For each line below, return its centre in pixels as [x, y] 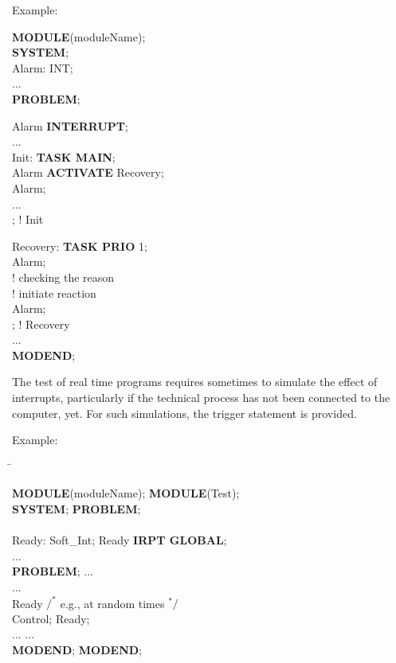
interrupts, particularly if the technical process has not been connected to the [201, 398]
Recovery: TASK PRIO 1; [80, 246]
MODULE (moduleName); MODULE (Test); [126, 493]
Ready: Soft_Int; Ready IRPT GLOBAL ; [120, 540]
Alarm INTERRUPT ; [70, 125]
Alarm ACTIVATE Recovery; [88, 172]
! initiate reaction [54, 292]
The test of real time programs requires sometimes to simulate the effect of [195, 382]
